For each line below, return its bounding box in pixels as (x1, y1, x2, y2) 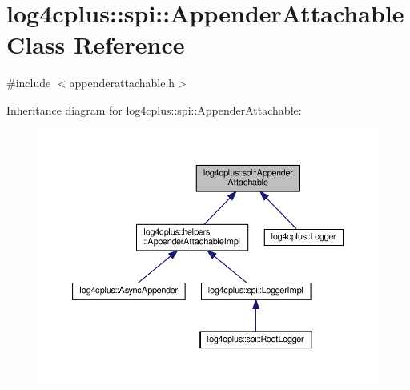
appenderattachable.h (69, 74, 175, 91)
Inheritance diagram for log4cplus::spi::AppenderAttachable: (6, 101, 302, 118)
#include (6, 74, 51, 91)
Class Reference (6, 28, 185, 61)
